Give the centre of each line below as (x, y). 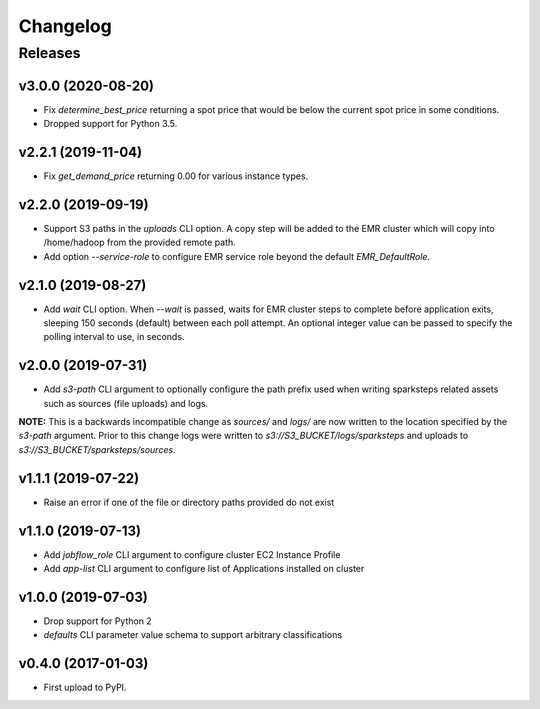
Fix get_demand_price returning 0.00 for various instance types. (176, 176)
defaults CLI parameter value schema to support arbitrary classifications (193, 635)
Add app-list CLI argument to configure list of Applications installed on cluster (204, 569)
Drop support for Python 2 (97, 621)
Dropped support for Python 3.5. (110, 124)
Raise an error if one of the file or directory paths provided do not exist (189, 502)
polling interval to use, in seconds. (114, 337)
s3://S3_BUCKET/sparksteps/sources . (97, 449)
